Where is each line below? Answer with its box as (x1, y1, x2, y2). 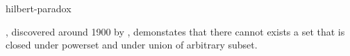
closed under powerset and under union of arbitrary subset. (6, 38, 258, 52)
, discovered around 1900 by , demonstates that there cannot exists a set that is (6, 24, 345, 38)
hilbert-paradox (6, 1, 72, 15)
